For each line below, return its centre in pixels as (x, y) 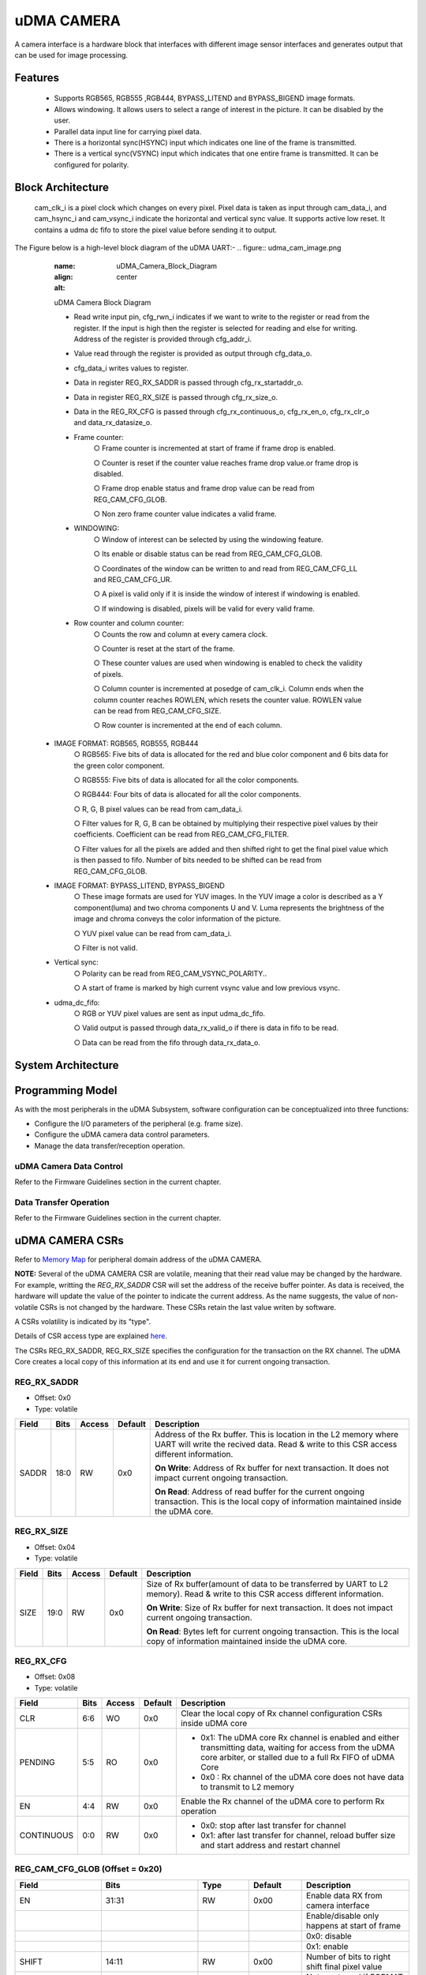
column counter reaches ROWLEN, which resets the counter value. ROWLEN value (228, 700)
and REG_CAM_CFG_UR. (133, 580)
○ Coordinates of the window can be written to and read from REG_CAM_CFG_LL (226, 568)
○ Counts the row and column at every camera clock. (181, 634)
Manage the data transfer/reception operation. (110, 1145)
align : (64, 277)
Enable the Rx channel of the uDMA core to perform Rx (282, 1801)
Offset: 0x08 (55, 1677)
